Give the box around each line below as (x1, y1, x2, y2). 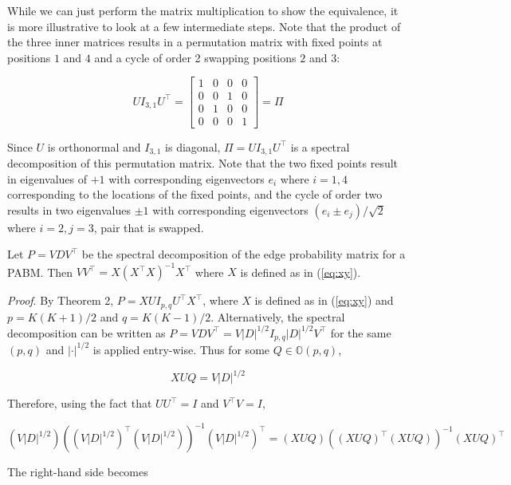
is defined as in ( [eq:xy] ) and (254, 292, 394, 309)
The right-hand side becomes (7, 463, 148, 480)
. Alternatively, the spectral (210, 308, 345, 325)
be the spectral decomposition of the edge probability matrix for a (81, 246, 406, 262)
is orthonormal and (47, 138, 141, 155)
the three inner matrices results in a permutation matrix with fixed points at (7, 34, 383, 50)
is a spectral (290, 138, 350, 155)
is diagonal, (165, 138, 221, 155)
